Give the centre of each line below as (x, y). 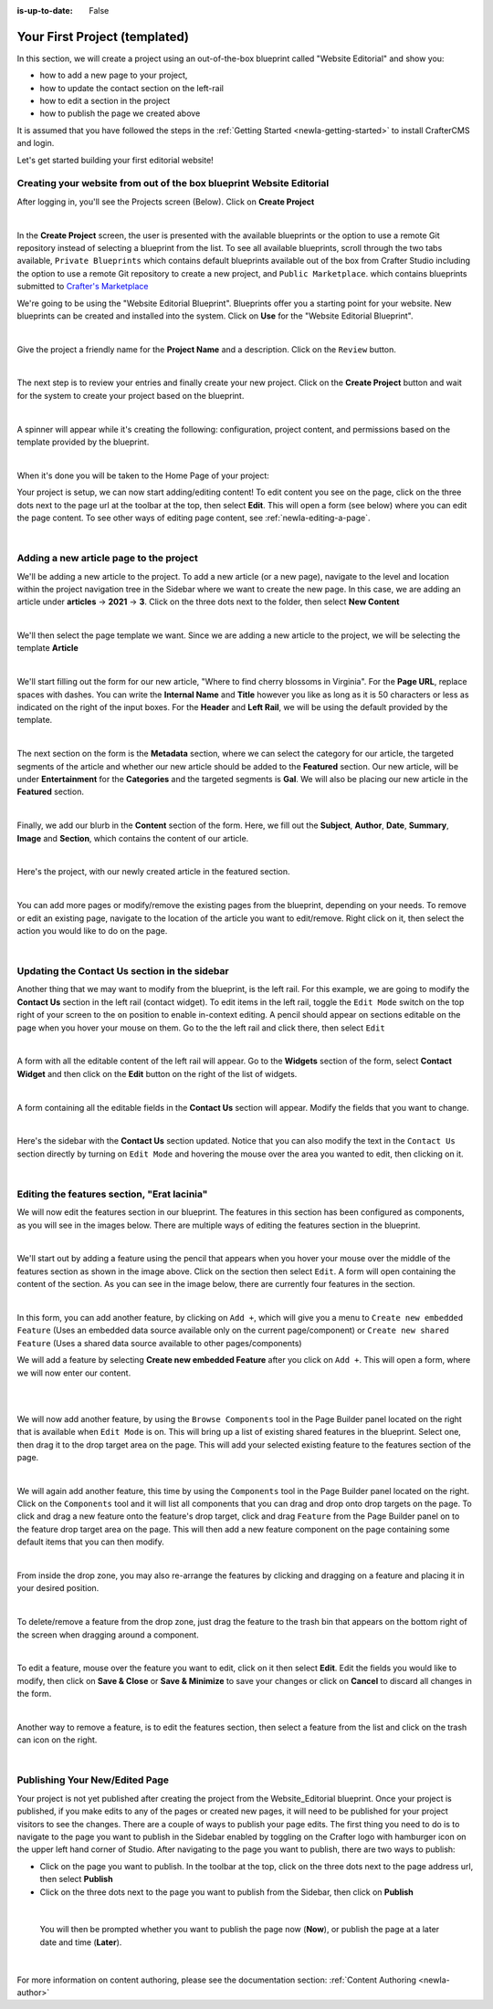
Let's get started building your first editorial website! (115, 160)
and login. (36, 143)
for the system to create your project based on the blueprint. (131, 395)
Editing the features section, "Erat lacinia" (112, 1194)
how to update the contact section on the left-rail (131, 88)
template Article (47, 648)
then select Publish (76, 1879)
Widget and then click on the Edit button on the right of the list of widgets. (157, 1073)
